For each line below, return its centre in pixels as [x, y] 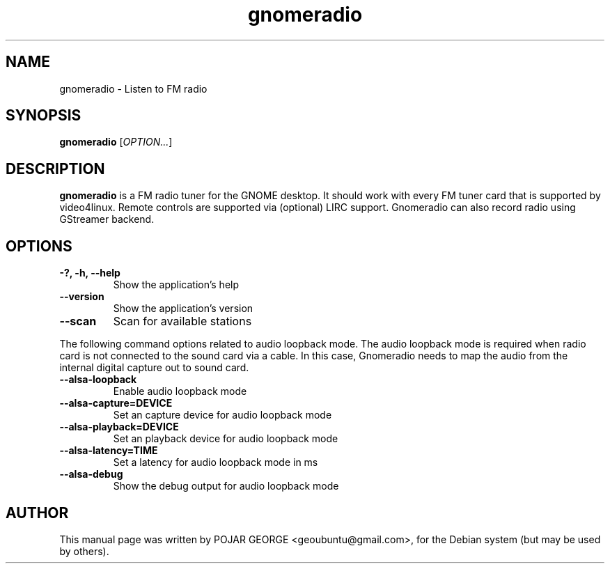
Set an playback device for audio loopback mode [226, 439]
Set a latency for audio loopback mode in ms [216, 462]
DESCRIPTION [55, 169]
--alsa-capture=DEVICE [116, 403]
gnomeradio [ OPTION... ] [116, 142]
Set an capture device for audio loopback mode [222, 415]
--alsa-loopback [98, 380]
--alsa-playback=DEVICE [119, 427]
